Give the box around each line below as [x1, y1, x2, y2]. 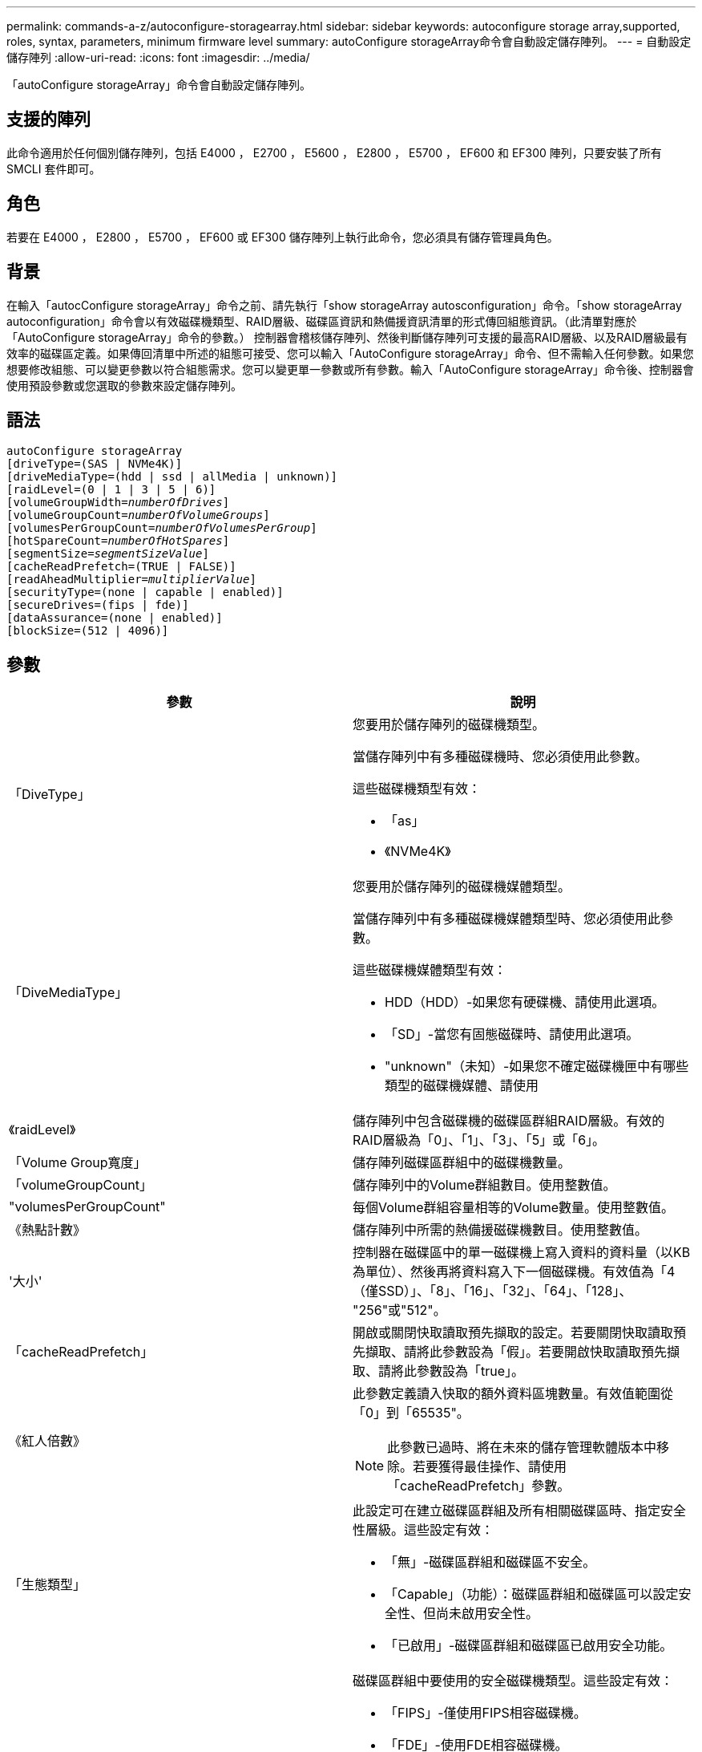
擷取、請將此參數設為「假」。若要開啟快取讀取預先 [365, 1344, 668, 1361]
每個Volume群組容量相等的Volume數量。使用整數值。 [353, 1199, 675, 1216]
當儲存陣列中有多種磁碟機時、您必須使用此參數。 [353, 748, 648, 765]
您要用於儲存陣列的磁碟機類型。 [353, 716, 546, 733]
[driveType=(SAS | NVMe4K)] [6, 457, 183, 471]
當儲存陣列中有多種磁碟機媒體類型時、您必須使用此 [353, 910, 661, 927]
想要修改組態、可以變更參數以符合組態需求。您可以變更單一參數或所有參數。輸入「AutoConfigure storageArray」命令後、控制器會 [6, 362, 694, 376]
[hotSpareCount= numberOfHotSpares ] [6, 534, 230, 548]
